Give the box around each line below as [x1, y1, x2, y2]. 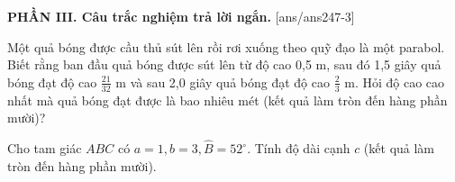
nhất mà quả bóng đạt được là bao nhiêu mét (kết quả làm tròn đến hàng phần [7, 90, 448, 109]
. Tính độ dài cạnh [247, 139, 350, 158]
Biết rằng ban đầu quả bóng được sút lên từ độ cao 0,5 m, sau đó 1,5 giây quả [7, 55, 441, 74]
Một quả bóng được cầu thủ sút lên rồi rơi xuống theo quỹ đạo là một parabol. [7, 37, 445, 56]
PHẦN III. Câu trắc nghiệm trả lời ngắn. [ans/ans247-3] [7, 7, 355, 25]
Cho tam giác [7, 139, 82, 158]
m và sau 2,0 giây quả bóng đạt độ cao [115, 72, 330, 91]
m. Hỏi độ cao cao [344, 72, 445, 91]
